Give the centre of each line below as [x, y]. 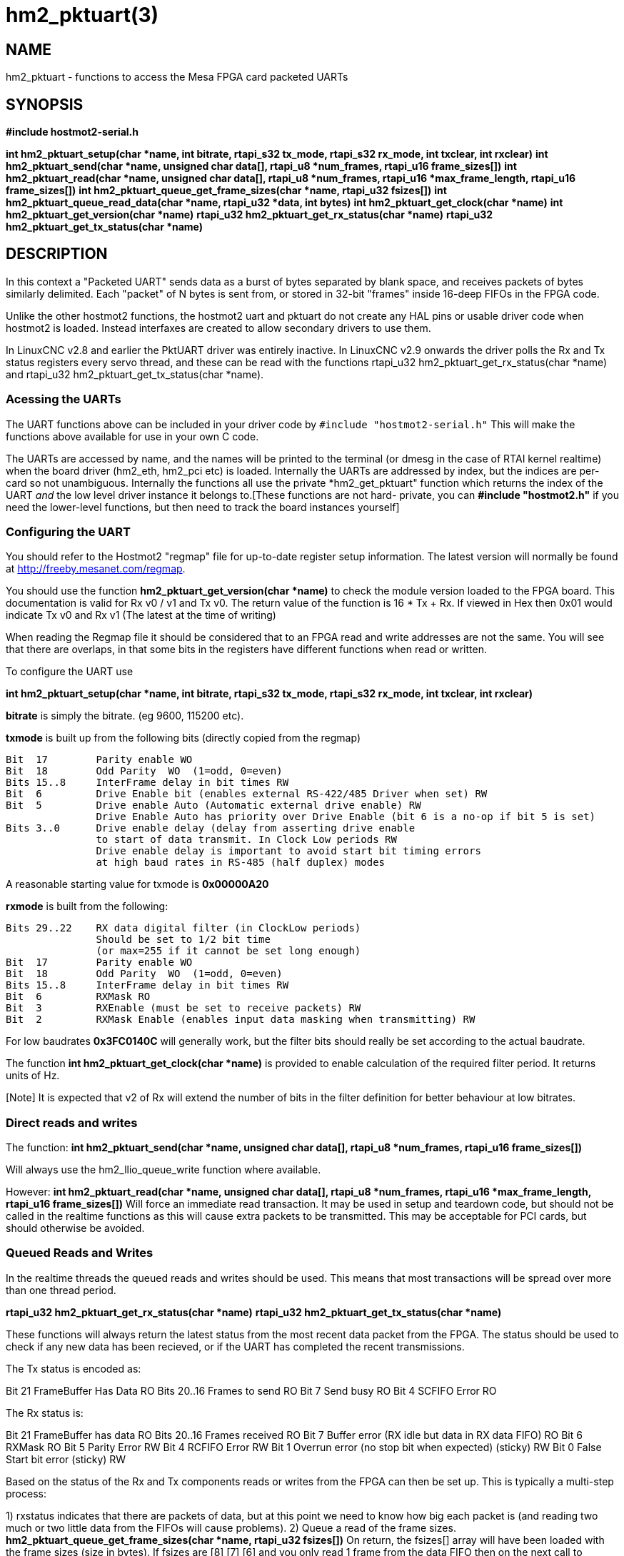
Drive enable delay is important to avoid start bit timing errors [288, 851]
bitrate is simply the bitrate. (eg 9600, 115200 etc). [125, 716]
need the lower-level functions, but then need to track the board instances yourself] [203, 507]
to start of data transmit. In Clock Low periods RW [246, 840]
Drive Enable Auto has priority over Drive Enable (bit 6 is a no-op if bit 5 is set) [346, 817]
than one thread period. [61, 1290]
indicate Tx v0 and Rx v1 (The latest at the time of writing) [141, 615]
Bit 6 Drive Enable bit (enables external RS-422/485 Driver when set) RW [247, 794]
